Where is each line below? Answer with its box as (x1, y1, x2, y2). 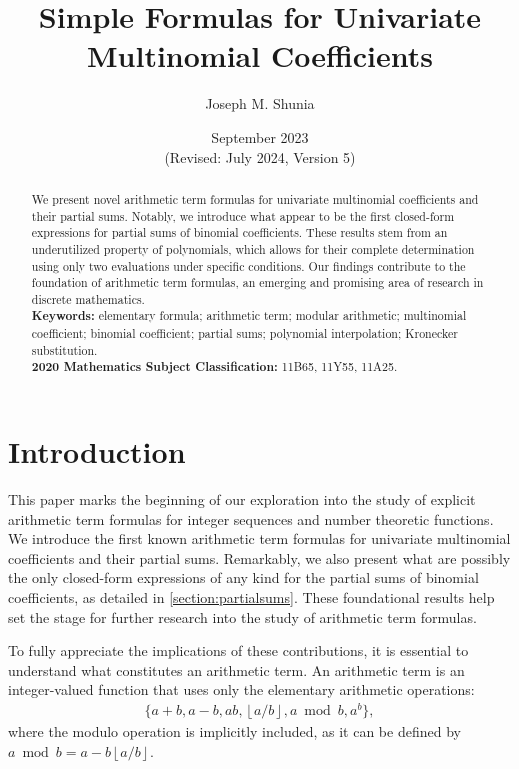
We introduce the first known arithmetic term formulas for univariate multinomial (8, 528, 511, 549)
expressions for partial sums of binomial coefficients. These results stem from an (31, 224, 448, 241)
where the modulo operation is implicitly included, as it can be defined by (8, 721, 461, 742)
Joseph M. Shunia (205, 93, 315, 114)
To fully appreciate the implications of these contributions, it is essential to (8, 640, 469, 661)
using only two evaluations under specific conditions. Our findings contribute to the (31, 257, 466, 274)
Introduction (8, 431, 186, 472)
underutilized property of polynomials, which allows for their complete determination (31, 240, 475, 257)
